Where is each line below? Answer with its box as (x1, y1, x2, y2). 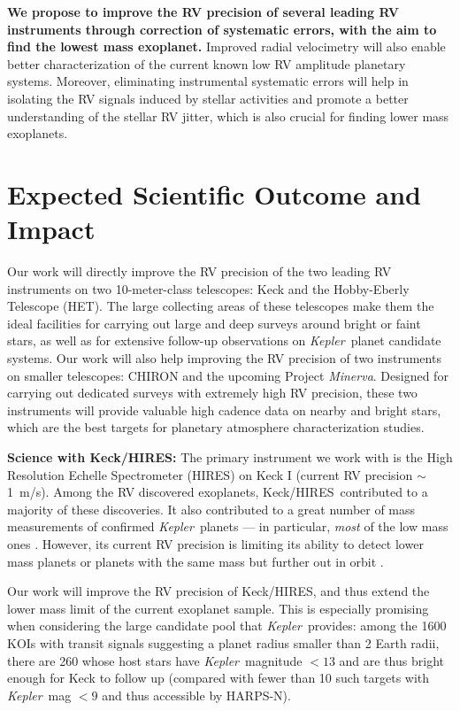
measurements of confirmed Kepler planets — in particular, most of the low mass (7, 517, 448, 536)
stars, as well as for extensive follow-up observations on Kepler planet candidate (7, 331, 441, 350)
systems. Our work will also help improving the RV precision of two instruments (7, 349, 441, 367)
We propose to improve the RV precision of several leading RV (7, 3, 399, 20)
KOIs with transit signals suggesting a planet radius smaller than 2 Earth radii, (7, 633, 440, 652)
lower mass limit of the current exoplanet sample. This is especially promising (7, 599, 429, 617)
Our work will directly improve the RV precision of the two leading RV (7, 262, 392, 281)
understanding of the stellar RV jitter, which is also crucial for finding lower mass (7, 106, 449, 125)
